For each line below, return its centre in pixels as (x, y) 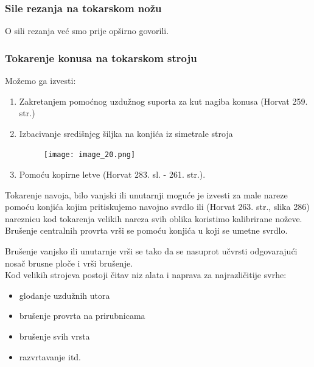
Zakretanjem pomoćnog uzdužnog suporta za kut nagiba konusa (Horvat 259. (163, 101)
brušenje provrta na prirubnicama (82, 316)
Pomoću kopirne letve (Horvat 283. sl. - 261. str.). (112, 174)
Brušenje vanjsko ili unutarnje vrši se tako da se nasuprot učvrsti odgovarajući (151, 251)
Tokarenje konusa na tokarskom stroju (101, 58)
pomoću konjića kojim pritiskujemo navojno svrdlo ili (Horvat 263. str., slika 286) (157, 207)
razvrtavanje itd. (50, 356)
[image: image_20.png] (89, 155)
